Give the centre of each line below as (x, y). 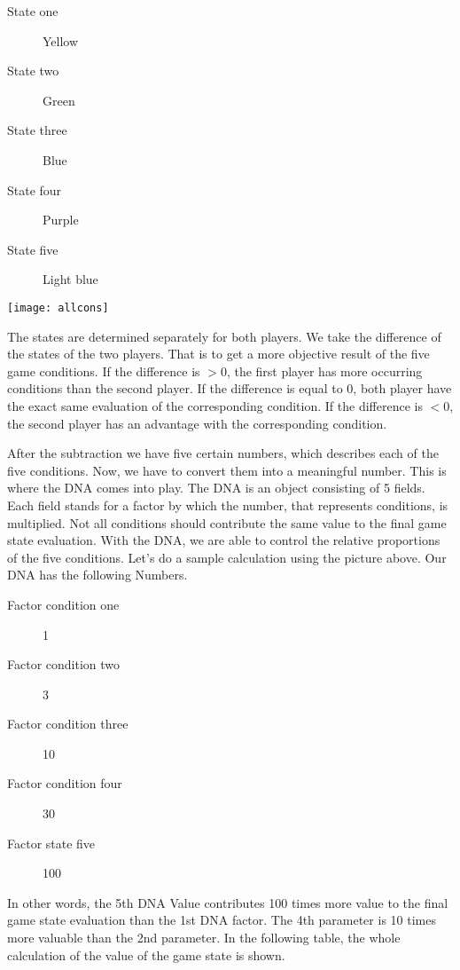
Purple (61, 220)
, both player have (402, 388)
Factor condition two (64, 664)
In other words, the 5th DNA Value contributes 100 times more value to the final (228, 902)
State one (33, 11)
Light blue (70, 279)
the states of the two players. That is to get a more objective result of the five (218, 354)
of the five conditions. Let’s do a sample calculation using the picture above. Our (227, 557)
